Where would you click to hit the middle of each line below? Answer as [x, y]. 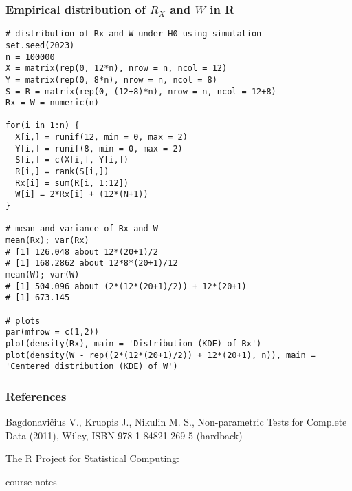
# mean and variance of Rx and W [82, 229]
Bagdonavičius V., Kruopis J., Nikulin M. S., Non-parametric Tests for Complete [176, 422]
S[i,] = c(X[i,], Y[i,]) [72, 160]
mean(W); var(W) [43, 275]
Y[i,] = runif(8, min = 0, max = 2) [99, 148]
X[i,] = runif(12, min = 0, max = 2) [101, 137]
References [36, 396]
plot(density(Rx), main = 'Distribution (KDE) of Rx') [134, 343]
